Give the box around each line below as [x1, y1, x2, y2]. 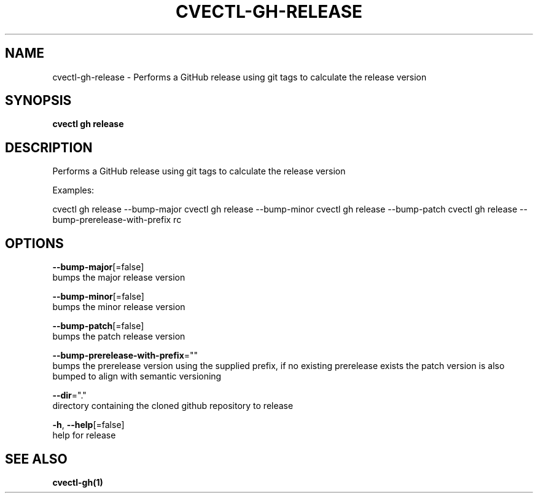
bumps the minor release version [52, 302, 185, 313]
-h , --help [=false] [52, 419, 125, 430]
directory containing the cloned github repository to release [52, 400, 294, 411]
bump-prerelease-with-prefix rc [52, 214, 182, 225]
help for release [52, 430, 116, 441]
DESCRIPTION [5, 139, 93, 155]
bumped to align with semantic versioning [52, 371, 222, 382]
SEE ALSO [5, 451, 68, 467]
